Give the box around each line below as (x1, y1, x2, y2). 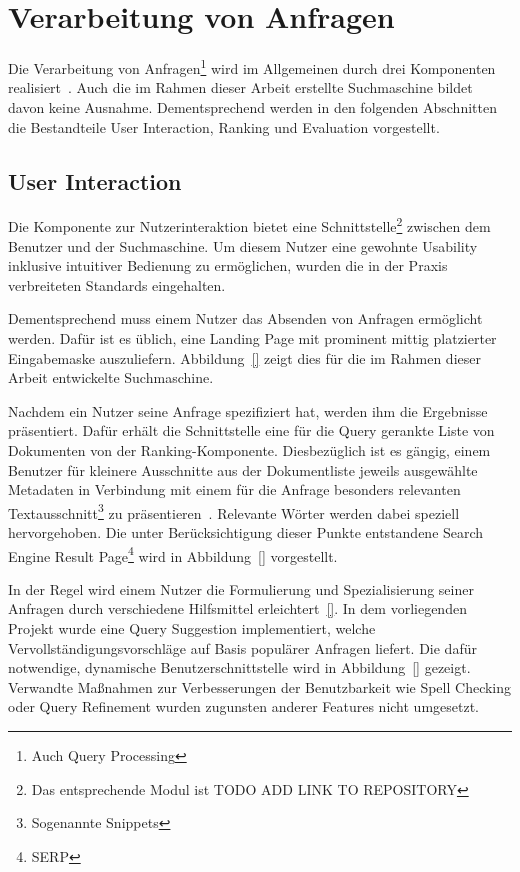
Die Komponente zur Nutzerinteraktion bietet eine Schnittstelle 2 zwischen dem (8, 213, 491, 237)
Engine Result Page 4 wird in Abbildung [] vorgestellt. (8, 542, 338, 566)
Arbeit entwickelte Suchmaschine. (8, 367, 214, 388)
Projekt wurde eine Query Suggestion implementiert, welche (8, 618, 376, 639)
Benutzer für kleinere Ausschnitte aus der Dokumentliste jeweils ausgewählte (8, 459, 478, 480)
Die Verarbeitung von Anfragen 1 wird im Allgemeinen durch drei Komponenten (8, 55, 496, 78)
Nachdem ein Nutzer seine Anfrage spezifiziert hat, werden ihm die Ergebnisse (8, 400, 488, 421)
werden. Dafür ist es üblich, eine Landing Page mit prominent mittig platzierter (8, 327, 497, 348)
